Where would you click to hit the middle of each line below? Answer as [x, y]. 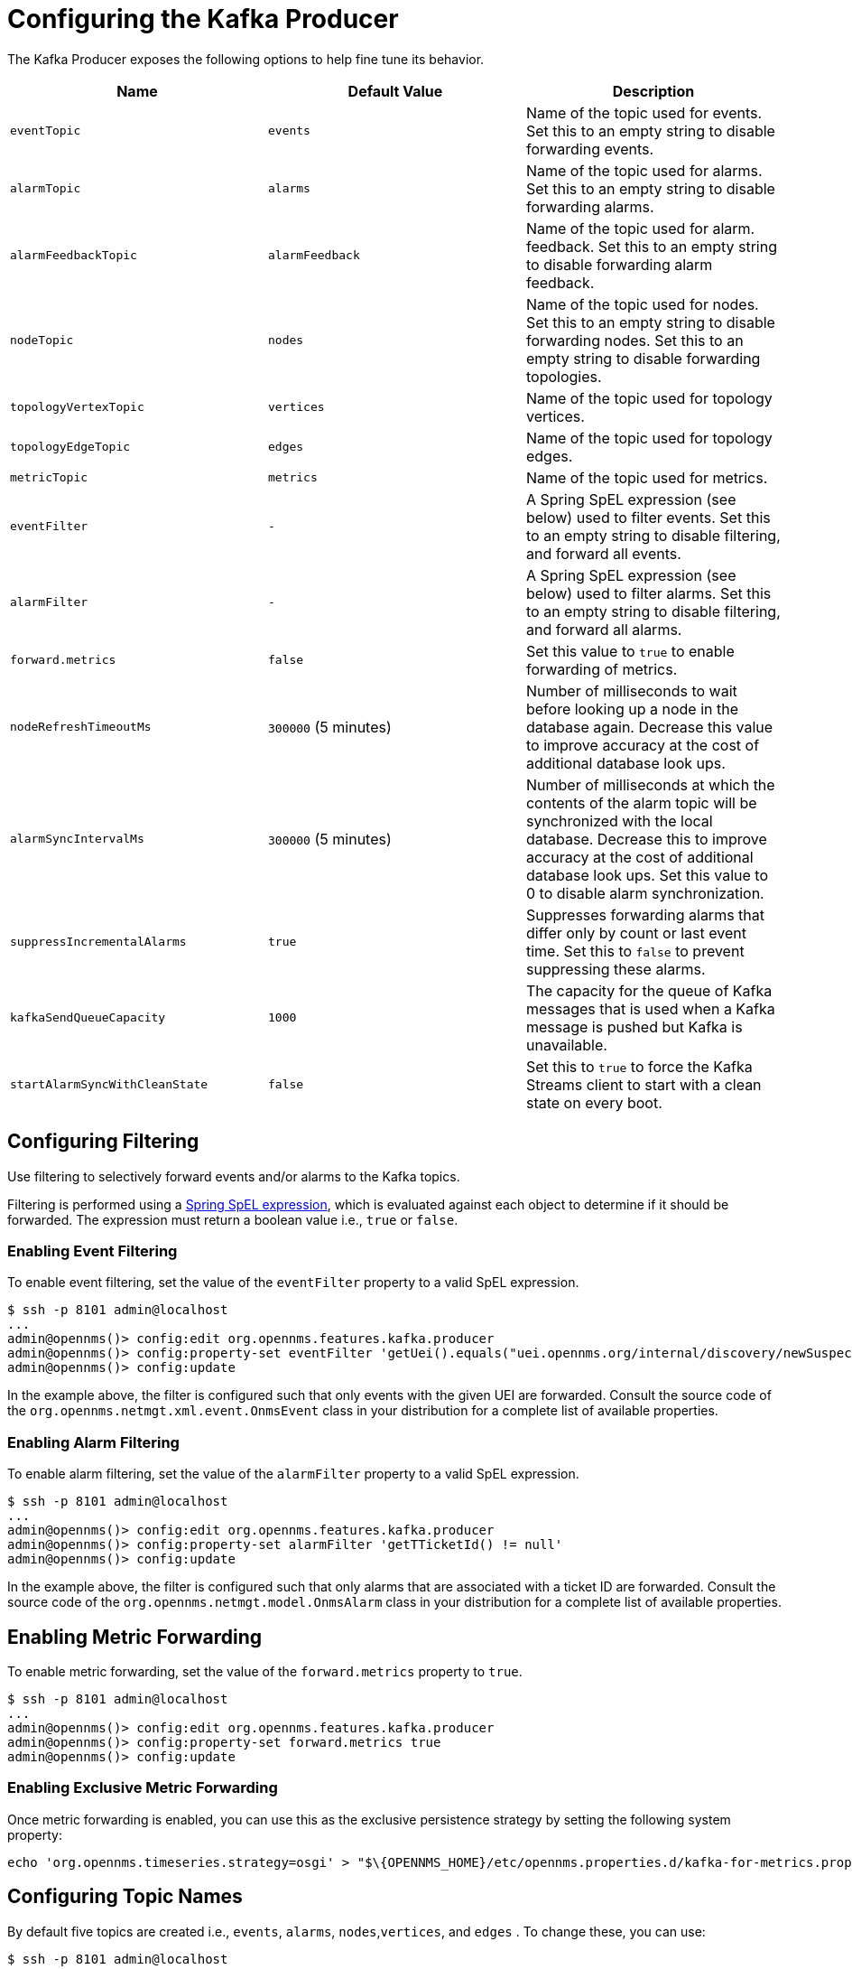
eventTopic [46, 131]
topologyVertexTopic [77, 407]
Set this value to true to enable [630, 651]
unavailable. [566, 1045]
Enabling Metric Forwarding [135, 1637]
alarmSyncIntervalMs [77, 839]
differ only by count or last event [636, 933]
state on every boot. [594, 1102]
